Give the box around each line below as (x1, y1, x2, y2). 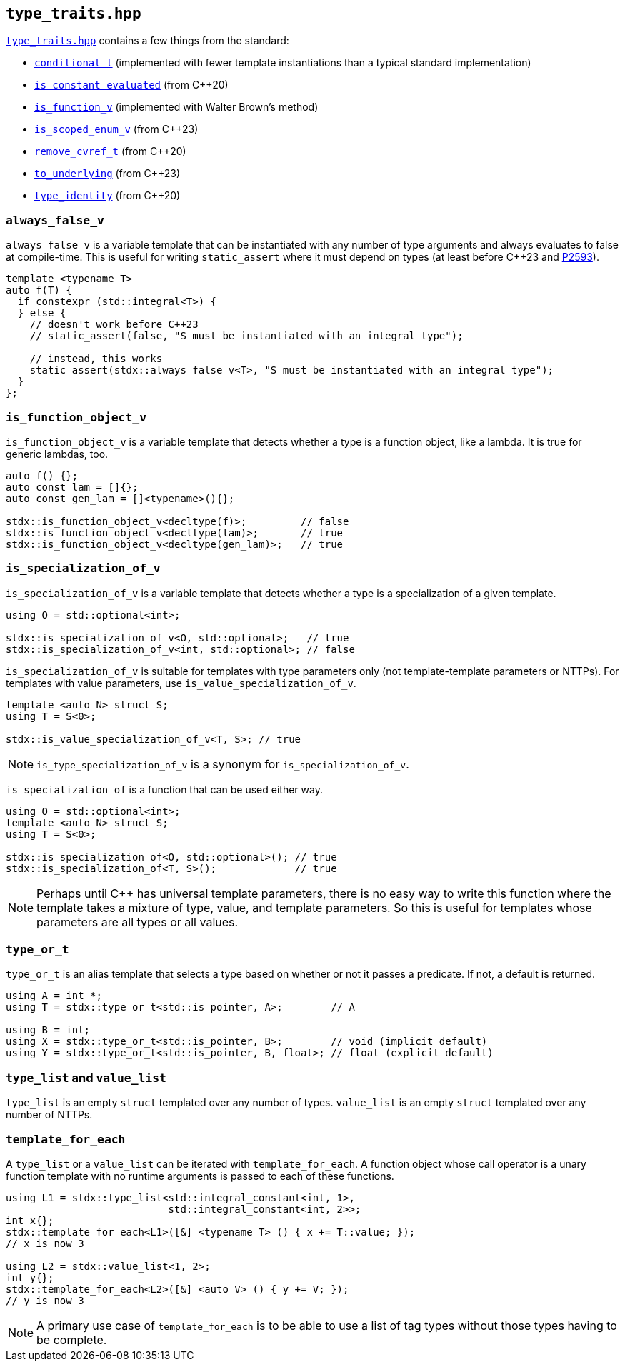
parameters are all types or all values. (36, 914, 239, 929)
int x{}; (6, 1214, 54, 1226)
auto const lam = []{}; (6, 481, 139, 493)
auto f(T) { (6, 284, 72, 296)
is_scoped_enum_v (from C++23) (34, 123, 199, 136)
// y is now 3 (6, 1294, 84, 1306)
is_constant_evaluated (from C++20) (34, 79, 229, 91)
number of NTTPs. (6, 1108, 93, 1121)
